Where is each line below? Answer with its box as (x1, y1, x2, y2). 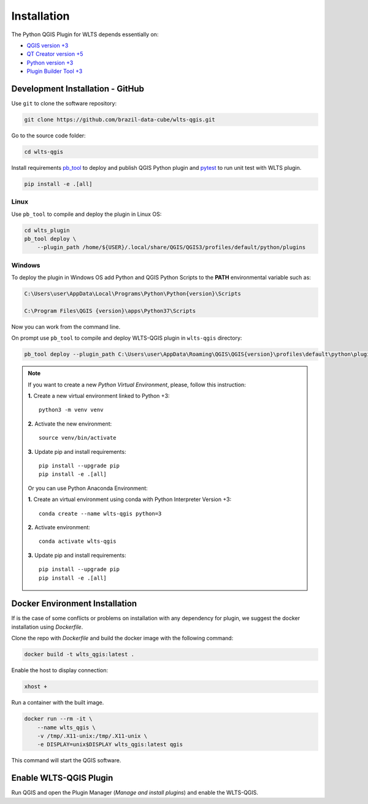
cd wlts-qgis (24, 148, 64, 155)
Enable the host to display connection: (11, 667, 109, 674)
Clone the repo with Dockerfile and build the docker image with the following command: (11, 635, 234, 642)
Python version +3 (26, 59, 74, 66)
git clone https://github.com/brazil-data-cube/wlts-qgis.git (24, 117, 215, 123)
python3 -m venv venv (39, 407, 104, 413)
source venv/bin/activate (39, 434, 117, 442)
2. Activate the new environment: (28, 420, 112, 427)
